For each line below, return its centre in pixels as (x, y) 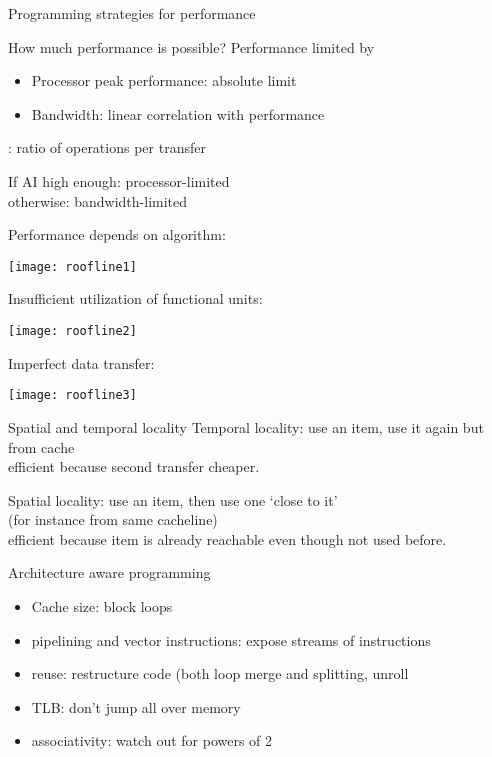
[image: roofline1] (72, 266)
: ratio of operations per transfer (107, 147)
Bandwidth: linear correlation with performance (178, 113)
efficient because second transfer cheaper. (134, 466)
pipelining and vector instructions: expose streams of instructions (231, 639)
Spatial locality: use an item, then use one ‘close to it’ (173, 499)
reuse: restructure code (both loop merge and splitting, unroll (220, 673)
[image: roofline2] (72, 331)
